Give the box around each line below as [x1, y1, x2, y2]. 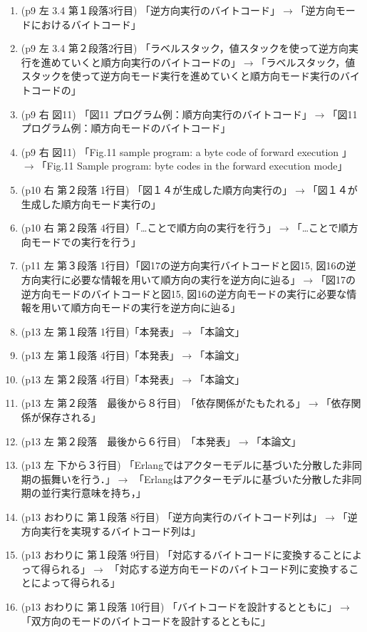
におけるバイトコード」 [31, 16, 141, 31]
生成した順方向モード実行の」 [21, 196, 161, 211]
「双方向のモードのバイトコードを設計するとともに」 [21, 613, 271, 628]
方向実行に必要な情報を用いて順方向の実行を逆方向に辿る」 [21, 271, 301, 286]
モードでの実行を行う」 [31, 234, 141, 249]
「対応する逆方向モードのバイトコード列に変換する [109, 561, 349, 576]
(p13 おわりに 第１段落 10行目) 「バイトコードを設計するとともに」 [21, 599, 338, 613]
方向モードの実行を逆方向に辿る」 [81, 300, 241, 315]
